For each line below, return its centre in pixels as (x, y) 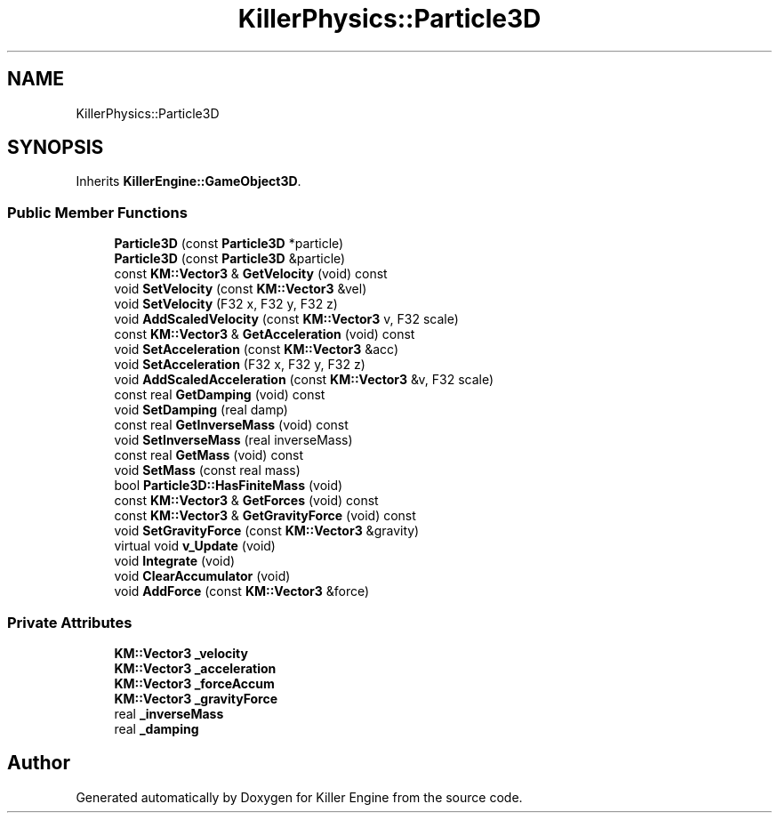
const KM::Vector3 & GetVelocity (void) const (251, 274)
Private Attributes (70, 622)
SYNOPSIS (56, 148)
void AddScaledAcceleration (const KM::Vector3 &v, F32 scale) (304, 380)
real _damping (157, 728)
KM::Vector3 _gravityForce (196, 698)
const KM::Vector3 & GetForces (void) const (246, 501)
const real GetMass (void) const (209, 455)
